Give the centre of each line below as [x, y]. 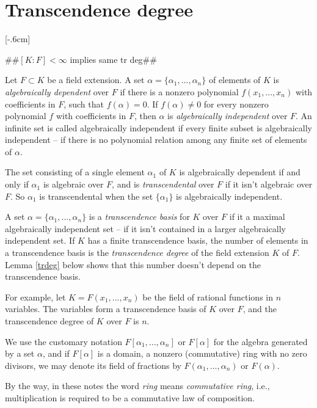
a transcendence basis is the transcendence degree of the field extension [137, 253]
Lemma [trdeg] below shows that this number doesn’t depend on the [133, 264]
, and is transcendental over [163, 184]
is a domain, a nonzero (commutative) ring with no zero [202, 353]
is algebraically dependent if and [240, 172]
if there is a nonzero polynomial [179, 91]
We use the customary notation [64, 341]
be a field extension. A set [96, 80]
